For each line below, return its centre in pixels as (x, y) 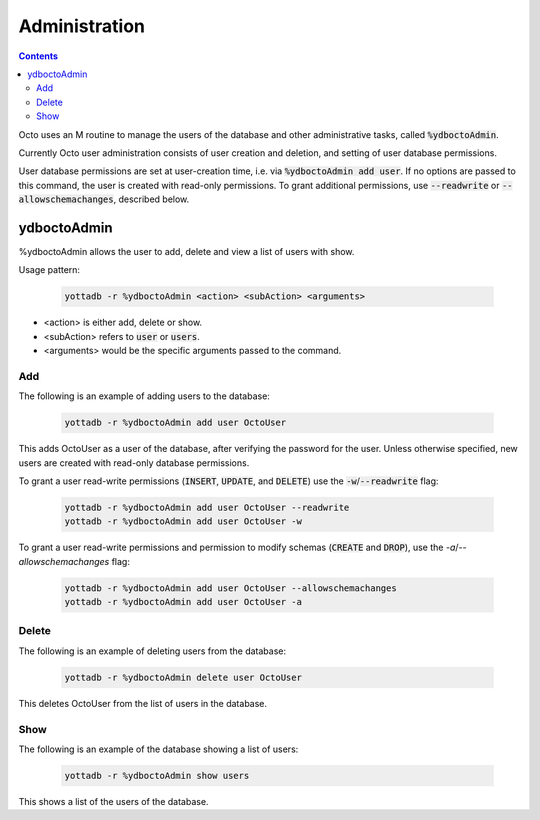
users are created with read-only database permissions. (134, 462)
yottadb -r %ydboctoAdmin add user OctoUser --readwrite (207, 507)
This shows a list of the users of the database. (113, 801)
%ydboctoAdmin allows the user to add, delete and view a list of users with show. (186, 251)
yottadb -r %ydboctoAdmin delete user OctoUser (183, 677)
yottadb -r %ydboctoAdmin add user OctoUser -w (183, 521)
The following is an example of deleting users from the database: (152, 651)
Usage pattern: (49, 270)
